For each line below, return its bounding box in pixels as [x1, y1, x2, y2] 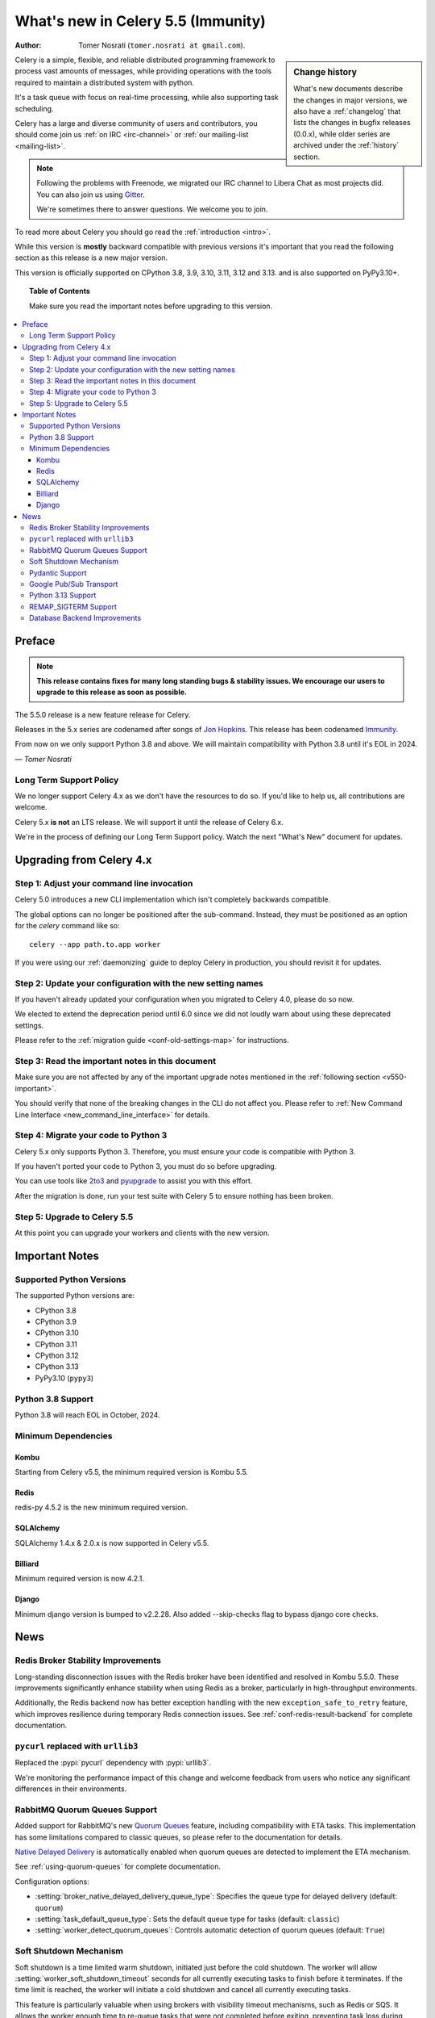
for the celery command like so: [14, 921, 120, 931]
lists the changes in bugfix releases [293, 118, 411, 128]
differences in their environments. [14, 1784, 127, 1794]
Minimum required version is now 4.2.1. [14, 1574, 145, 1584]
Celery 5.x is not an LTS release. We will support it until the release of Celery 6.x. [14, 817, 284, 827]
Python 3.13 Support [29, 590, 97, 601]
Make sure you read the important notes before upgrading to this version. [29, 301, 273, 311]
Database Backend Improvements [29, 613, 141, 623]
